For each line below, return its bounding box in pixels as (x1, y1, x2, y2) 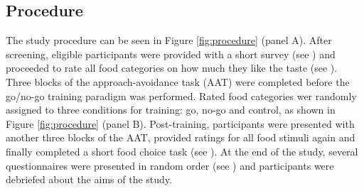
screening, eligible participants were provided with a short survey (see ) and (6, 46, 336, 61)
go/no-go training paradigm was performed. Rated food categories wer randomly (6, 88, 357, 103)
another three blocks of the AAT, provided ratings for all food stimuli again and (6, 130, 355, 145)
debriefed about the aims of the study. (6, 172, 172, 187)
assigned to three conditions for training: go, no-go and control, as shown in (6, 102, 336, 117)
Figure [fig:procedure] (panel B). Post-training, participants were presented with (6, 116, 355, 131)
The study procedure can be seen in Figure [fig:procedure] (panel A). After (6, 33, 332, 48)
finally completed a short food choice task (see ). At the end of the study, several (6, 143, 358, 158)
